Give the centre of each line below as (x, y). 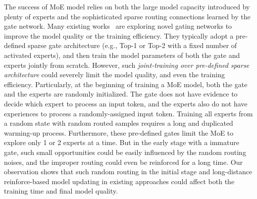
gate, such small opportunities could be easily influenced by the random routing (125, 152)
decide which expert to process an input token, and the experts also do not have (126, 103)
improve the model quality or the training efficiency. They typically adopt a (119, 35)
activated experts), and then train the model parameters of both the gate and (122, 55)
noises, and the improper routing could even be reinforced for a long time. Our (123, 162)
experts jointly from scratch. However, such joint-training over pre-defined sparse (127, 65)
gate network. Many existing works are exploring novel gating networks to (118, 26)
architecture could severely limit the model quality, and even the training (114, 75)
